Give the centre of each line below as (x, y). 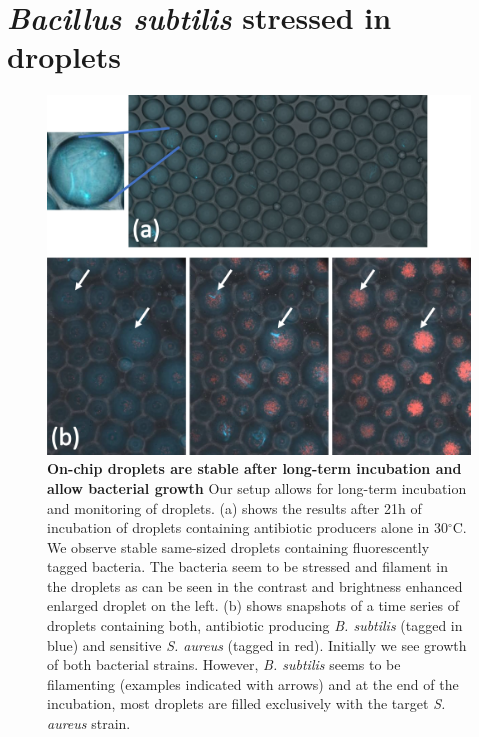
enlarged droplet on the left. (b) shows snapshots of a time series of (253, 605)
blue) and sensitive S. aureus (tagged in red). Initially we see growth (257, 644)
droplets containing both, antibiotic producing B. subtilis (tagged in (255, 625)
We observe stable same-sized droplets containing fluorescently (238, 546)
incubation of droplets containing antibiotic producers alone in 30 (247, 527)
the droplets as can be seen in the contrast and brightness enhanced (255, 585)
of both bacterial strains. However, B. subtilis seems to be (224, 664)
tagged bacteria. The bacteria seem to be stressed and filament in (247, 566)
